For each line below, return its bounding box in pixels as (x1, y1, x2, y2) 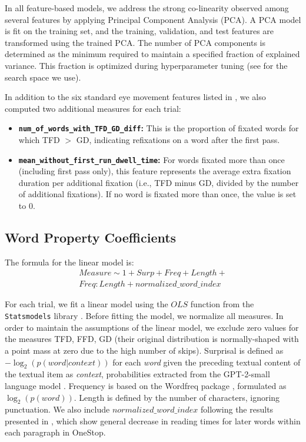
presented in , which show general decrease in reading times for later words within (5, 414, 301, 427)
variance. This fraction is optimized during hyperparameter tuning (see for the (5, 59, 288, 71)
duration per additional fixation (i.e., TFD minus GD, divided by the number (18, 176, 299, 188)
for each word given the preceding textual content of (112, 355, 301, 368)
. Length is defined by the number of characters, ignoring (74, 391, 280, 403)
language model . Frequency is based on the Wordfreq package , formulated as (5, 379, 287, 391)
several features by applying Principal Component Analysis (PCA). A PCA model (5, 13, 301, 25)
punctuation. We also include (5, 403, 110, 416)
